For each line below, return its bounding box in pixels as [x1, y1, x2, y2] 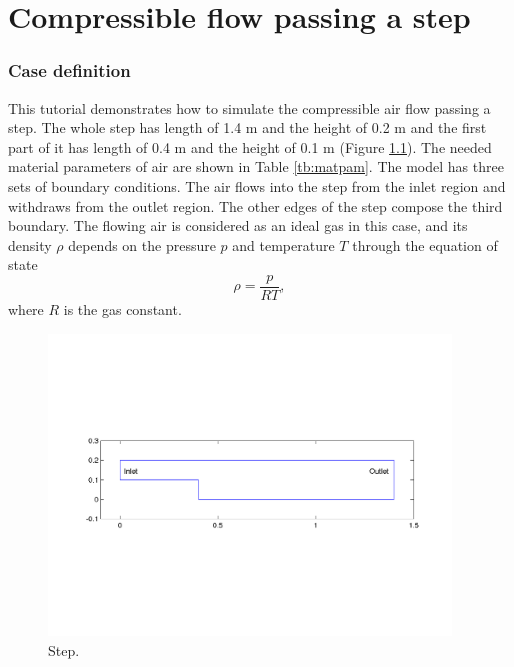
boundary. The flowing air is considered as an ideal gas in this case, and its [8, 215, 468, 236]
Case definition [8, 58, 131, 83]
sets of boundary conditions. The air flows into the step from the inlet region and [8, 175, 506, 196]
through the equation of [352, 234, 498, 255]
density [8, 234, 52, 255]
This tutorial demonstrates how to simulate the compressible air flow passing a [8, 97, 491, 118]
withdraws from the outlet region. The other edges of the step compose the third [8, 195, 503, 216]
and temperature [232, 234, 335, 255]
